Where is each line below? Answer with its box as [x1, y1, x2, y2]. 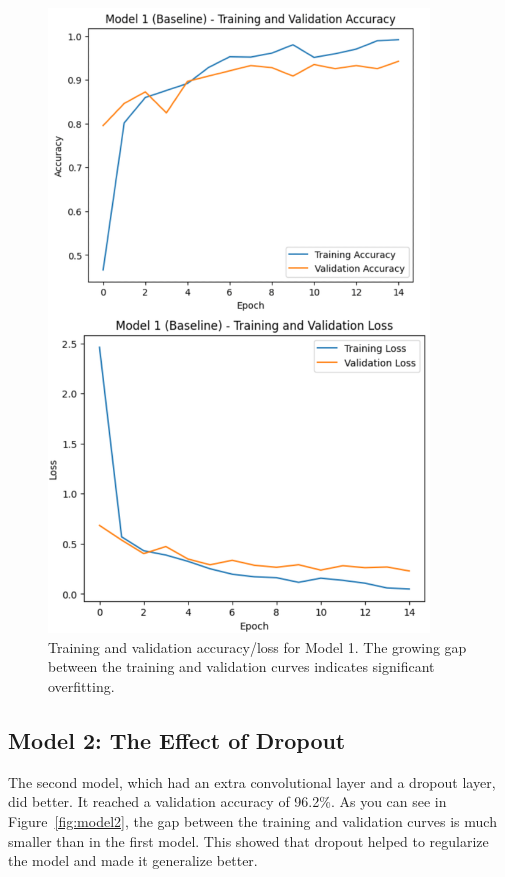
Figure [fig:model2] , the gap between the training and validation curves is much [8, 810, 497, 831]
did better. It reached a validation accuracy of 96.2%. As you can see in [8, 791, 447, 812]
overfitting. [48, 675, 115, 696]
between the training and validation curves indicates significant [48, 656, 435, 677]
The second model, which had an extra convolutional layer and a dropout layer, [8, 771, 496, 792]
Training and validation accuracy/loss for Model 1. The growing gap [48, 636, 467, 657]
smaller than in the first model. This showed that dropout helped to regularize [8, 830, 489, 851]
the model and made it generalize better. [8, 850, 258, 871]
